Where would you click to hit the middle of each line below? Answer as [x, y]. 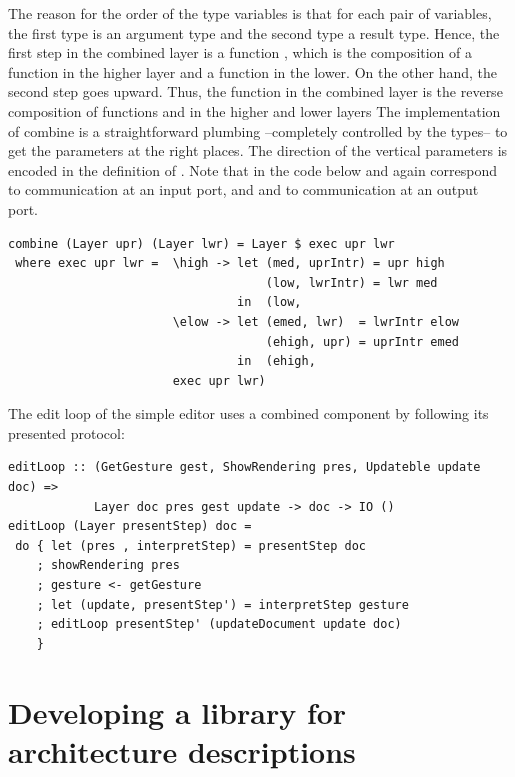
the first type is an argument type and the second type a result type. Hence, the [254, 32]
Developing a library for [177, 711]
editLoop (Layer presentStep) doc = [130, 526]
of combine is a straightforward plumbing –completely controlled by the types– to [258, 130]
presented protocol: [66, 432]
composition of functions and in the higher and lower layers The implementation [254, 110]
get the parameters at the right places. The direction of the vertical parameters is [258, 150]
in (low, [269, 302]
